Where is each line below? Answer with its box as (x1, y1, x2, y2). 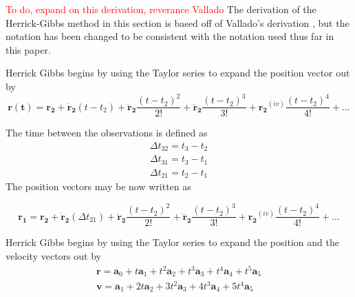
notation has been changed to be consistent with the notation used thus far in (6, 29, 334, 43)
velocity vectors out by (6, 248, 101, 263)
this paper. (6, 42, 51, 57)
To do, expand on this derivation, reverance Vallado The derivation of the (6, 2, 316, 16)
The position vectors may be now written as (6, 179, 191, 194)
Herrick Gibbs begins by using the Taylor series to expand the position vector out (6, 65, 350, 80)
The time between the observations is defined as (6, 125, 208, 140)
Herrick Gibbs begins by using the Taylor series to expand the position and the (6, 235, 339, 249)
